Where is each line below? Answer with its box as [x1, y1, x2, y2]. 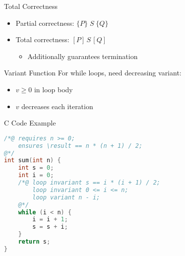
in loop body [34, 84, 73, 94]
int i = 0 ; [18, 172, 54, 179]
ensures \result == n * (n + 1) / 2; [18, 142, 143, 149]
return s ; [18, 238, 51, 245]
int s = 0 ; [18, 164, 54, 172]
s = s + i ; [32, 223, 68, 231]
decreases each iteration [21, 101, 93, 111]
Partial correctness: [15, 17, 74, 28]
